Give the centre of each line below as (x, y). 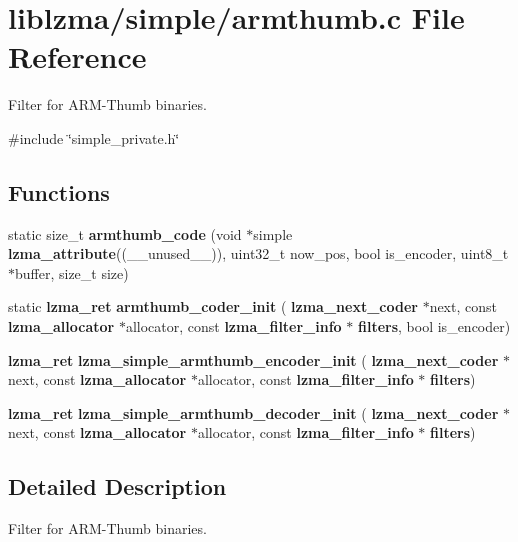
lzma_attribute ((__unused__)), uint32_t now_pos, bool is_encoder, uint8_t (258, 253)
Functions (59, 191)
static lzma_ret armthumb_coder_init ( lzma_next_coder (213, 306)
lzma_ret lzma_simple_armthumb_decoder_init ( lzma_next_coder (253, 412)
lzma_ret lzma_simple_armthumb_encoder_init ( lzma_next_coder (253, 359)
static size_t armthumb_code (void (125, 233)
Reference (77, 56)
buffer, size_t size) (72, 272)
